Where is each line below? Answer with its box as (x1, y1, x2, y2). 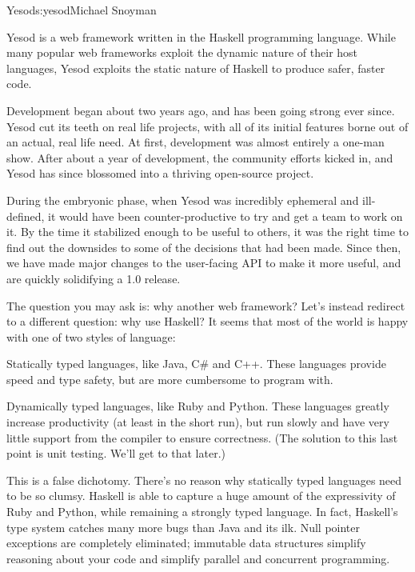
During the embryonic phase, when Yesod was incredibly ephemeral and (6, 191, 359, 208)
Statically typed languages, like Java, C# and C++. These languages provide (6, 355, 386, 372)
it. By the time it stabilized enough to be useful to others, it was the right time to (6, 223, 409, 240)
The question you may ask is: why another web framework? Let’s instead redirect (6, 297, 405, 314)
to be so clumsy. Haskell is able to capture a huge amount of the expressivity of (6, 487, 396, 504)
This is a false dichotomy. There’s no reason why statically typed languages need (6, 471, 402, 488)
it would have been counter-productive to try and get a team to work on (48, 207, 403, 224)
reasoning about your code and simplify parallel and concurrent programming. (6, 550, 390, 566)
